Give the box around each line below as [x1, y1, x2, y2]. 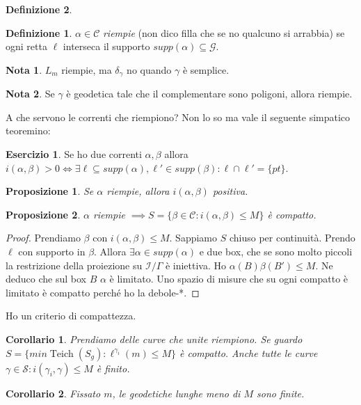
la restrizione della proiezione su [6, 257, 143, 272]
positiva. [212, 184, 248, 198]
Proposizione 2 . [6, 207, 81, 221]
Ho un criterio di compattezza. [6, 308, 136, 323]
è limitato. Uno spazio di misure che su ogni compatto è [109, 271, 348, 286]
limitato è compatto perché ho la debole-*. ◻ [6, 285, 200, 299]
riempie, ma [61, 62, 112, 77]
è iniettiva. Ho [165, 257, 227, 272]
